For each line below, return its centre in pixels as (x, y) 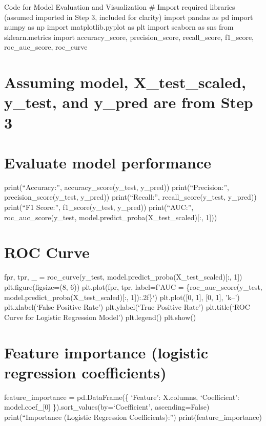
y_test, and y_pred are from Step (129, 102)
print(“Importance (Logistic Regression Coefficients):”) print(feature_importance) (133, 417)
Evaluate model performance (108, 162)
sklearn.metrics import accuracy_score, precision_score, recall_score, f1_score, (129, 37)
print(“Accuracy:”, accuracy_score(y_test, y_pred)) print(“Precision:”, (117, 187)
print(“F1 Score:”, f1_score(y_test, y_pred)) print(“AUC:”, (99, 207)
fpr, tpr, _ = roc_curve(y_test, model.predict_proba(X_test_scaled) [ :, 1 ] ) (123, 277)
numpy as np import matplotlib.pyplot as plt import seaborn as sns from (119, 27)
